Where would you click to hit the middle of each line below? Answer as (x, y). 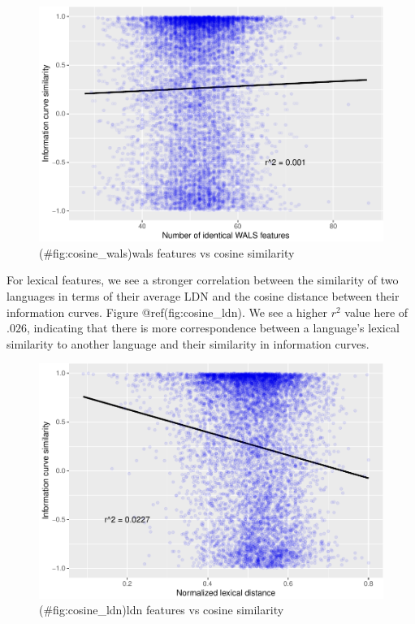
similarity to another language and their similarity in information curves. (188, 343)
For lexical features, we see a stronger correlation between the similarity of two (203, 280)
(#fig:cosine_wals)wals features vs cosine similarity (167, 252)
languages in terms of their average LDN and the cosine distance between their (203, 296)
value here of (376, 312)
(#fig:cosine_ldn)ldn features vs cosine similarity (162, 610)
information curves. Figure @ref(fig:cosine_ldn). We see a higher (167, 312)
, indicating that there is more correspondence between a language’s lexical (213, 328)
